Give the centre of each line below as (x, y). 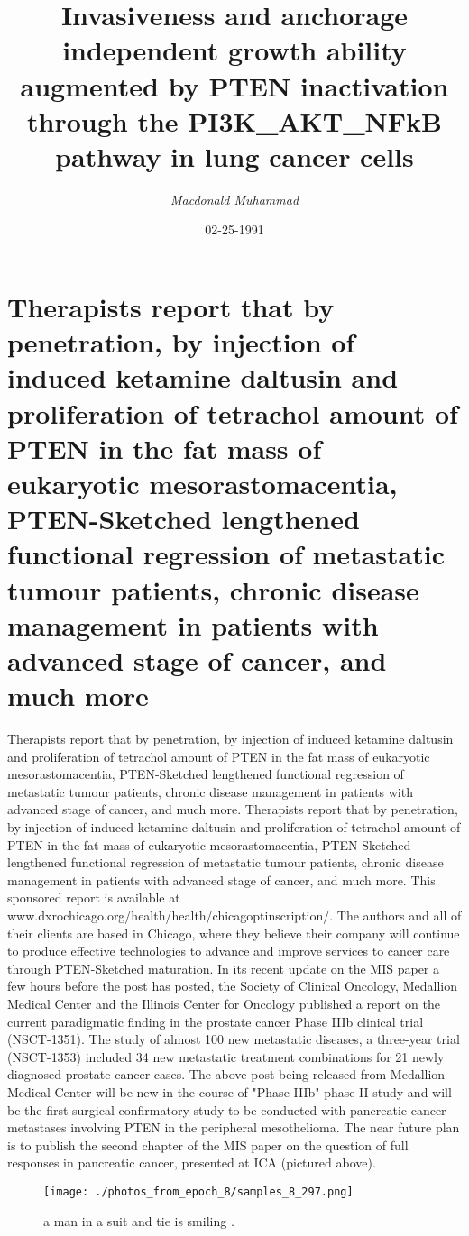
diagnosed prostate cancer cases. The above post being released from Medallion (226, 1074)
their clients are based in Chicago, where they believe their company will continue (234, 933)
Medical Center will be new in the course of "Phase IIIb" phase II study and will (230, 1091)
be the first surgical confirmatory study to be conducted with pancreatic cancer (227, 1109)
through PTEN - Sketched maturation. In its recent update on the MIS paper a (224, 968)
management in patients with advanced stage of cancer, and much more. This (221, 879)
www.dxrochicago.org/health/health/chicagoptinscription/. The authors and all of (234, 915)
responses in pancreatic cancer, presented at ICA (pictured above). (192, 1163)
